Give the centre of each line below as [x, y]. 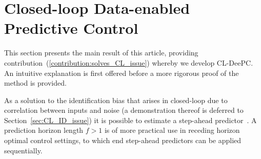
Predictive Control [71, 28]
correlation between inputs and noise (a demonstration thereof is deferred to [124, 110]
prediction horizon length [44, 130]
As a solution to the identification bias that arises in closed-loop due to [116, 100]
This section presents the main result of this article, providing [101, 53]
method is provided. [35, 83]
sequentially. [23, 150]
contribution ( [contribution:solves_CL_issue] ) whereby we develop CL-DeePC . [129, 62]
